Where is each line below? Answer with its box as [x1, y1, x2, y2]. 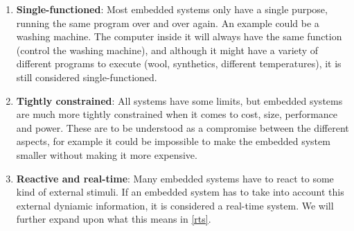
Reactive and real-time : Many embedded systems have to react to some [16, 171, 334, 185]
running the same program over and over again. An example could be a [16, 15, 319, 30]
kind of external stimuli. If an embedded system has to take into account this [16, 185, 344, 199]
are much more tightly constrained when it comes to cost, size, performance [16, 107, 338, 121]
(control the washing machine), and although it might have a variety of [16, 42, 319, 57]
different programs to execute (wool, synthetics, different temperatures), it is [16, 56, 342, 71]
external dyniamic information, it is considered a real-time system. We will [16, 198, 334, 212]
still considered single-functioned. [16, 69, 157, 84]
